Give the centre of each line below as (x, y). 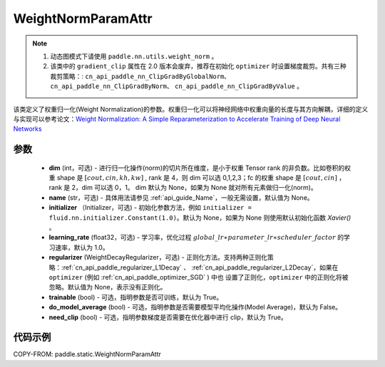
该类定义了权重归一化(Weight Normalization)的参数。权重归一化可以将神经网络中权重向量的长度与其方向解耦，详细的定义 (191, 109)
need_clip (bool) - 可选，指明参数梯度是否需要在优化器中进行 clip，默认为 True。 (168, 317)
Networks (27, 129)
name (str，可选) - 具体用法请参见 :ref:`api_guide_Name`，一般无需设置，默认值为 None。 (181, 197)
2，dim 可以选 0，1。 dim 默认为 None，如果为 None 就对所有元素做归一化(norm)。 (194, 188)
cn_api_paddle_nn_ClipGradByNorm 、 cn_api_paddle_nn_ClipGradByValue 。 (176, 86)
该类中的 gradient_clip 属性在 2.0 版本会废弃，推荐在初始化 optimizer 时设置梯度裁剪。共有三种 (199, 66)
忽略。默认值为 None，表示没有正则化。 (108, 287)
